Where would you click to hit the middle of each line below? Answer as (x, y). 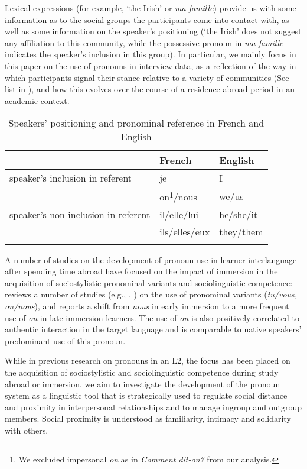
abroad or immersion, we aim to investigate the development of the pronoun (143, 384)
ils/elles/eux (185, 231)
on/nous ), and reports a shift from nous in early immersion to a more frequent (147, 306)
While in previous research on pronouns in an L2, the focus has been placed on (148, 360)
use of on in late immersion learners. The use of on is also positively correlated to (152, 317)
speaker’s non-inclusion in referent (80, 214)
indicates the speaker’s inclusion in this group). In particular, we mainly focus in (151, 54)
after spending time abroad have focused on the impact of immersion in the (141, 271)
